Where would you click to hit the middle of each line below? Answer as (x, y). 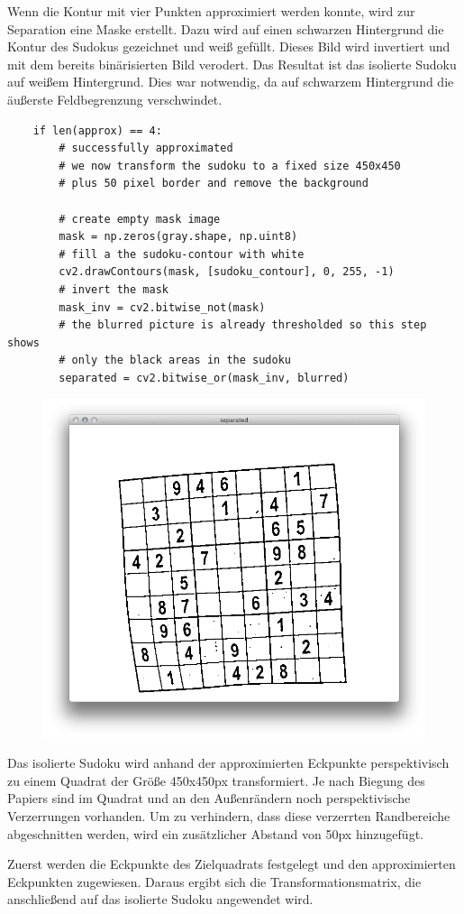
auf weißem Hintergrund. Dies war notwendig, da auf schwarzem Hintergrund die (231, 82)
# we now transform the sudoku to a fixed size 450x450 (230, 166)
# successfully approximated (146, 148)
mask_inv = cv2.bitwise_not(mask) (162, 307)
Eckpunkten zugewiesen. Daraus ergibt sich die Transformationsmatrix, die (214, 881)
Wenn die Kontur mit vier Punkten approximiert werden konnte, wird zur (211, 11)
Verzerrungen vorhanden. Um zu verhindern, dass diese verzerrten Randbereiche (229, 815)
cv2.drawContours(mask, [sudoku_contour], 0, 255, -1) (227, 272)
